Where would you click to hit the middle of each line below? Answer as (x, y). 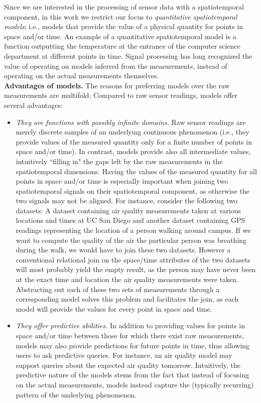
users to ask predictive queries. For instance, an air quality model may (124, 355)
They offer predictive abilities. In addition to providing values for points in (130, 325)
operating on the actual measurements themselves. (82, 76)
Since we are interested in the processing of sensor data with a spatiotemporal (124, 7)
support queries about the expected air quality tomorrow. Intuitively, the (128, 365)
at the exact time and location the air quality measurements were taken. (127, 279)
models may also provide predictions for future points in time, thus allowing (133, 345)
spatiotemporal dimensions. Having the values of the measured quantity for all (136, 171)
